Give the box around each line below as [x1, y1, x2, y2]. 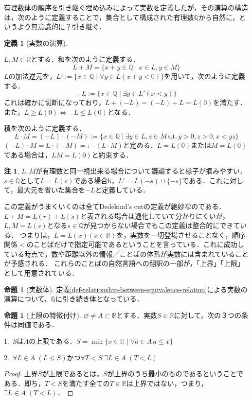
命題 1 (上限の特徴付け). [4, 310, 81, 320]
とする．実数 [116, 310, 157, 320]
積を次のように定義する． [4, 123, 86, 133]
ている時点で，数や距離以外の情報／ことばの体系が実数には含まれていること [4, 248, 249, 259]
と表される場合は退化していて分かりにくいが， [80, 210, 230, 221]
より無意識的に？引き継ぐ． [17, 21, 106, 32]
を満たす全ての [62, 378, 110, 388]
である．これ [182, 175, 223, 185]
